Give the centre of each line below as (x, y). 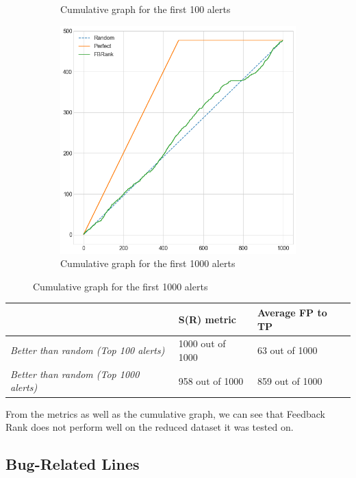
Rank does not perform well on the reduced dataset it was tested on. (150, 427)
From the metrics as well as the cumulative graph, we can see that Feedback (166, 413)
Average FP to (292, 312)
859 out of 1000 (290, 380)
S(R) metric (207, 319)
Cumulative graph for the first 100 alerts (145, 9)
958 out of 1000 (211, 380)
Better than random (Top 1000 (75, 374)
